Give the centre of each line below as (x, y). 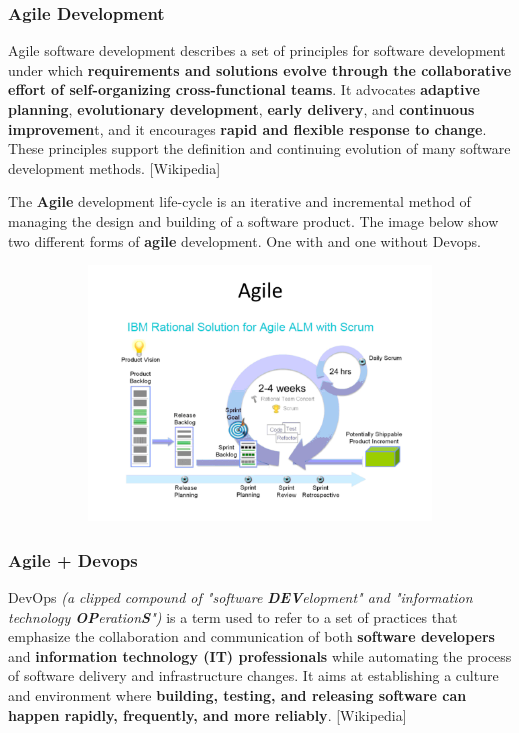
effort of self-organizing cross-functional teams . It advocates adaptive (244, 89)
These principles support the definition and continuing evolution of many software (259, 148)
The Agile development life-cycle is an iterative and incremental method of (239, 201)
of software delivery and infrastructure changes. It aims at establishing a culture (253, 675)
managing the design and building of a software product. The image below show (253, 220)
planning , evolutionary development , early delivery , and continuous (241, 109)
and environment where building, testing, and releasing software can (237, 694)
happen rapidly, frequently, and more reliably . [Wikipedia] (207, 714)
